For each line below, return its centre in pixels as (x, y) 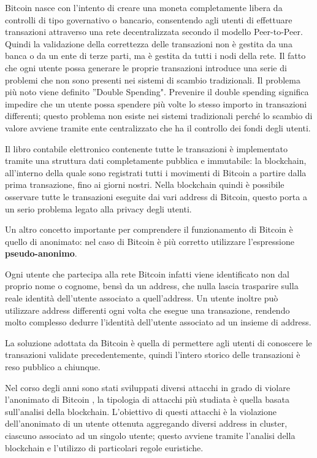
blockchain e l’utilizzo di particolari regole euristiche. (104, 447)
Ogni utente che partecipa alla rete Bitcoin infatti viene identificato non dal (147, 274)
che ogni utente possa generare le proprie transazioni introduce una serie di (146, 67)
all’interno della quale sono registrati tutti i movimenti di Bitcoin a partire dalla (156, 172)
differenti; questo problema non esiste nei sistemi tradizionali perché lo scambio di (159, 116)
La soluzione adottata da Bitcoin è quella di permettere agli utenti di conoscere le (158, 342)
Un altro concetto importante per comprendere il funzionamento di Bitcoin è (149, 229)
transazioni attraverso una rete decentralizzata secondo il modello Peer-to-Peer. (154, 32)
